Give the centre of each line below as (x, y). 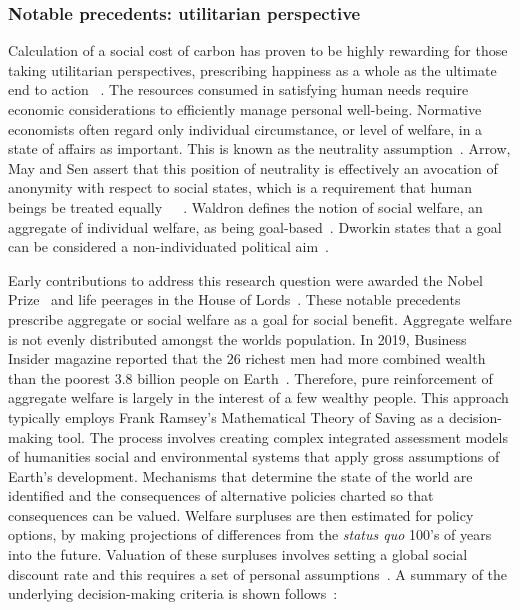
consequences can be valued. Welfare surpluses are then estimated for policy (241, 514)
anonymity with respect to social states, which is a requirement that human (240, 187)
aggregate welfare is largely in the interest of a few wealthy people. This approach (258, 397)
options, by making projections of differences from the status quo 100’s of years (250, 534)
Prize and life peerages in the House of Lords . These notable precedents (234, 299)
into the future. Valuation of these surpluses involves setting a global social (238, 554)
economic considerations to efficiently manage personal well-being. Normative (245, 109)
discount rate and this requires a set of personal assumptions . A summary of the (258, 573)
